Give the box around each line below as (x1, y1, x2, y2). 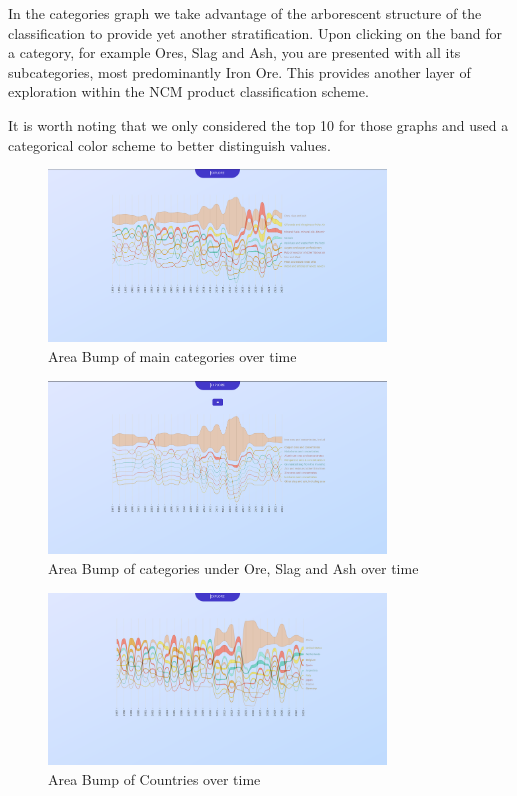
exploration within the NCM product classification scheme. (8, 81, 369, 102)
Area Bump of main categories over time (48, 345, 297, 366)
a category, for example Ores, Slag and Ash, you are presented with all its (8, 42, 461, 63)
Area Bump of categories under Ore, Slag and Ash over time (48, 557, 419, 578)
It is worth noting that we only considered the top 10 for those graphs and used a (8, 114, 509, 135)
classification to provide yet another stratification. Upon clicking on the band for (8, 22, 502, 43)
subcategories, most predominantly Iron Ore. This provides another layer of (8, 61, 471, 82)
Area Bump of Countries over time (48, 768, 261, 789)
